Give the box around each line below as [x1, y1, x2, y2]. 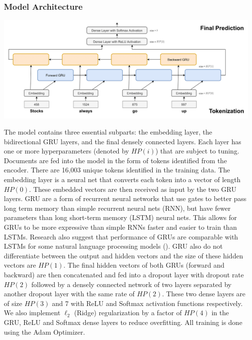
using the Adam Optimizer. [4, 326, 85, 337]
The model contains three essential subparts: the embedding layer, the [4, 127, 212, 137]
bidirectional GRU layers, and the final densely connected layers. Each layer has [4, 136, 241, 146]
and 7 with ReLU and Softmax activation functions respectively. [52, 298, 243, 308]
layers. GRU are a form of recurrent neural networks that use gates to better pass [4, 193, 247, 204]
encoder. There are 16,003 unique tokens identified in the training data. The [4, 165, 230, 175]
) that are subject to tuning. [155, 146, 239, 156]
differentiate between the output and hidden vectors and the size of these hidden [4, 250, 243, 260]
